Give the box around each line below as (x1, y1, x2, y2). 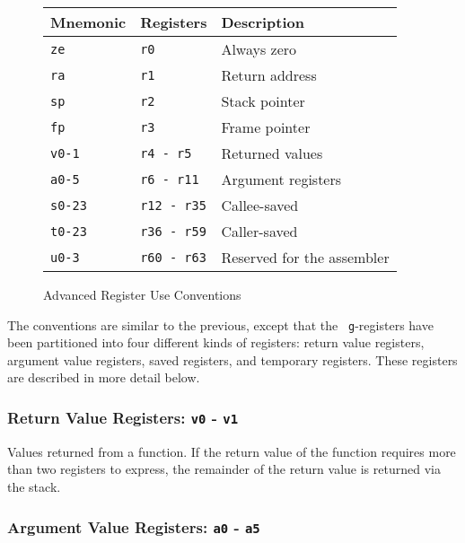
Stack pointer (221, 91, 305, 111)
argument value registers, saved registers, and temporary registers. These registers (7, 350, 458, 369)
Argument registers (221, 169, 342, 189)
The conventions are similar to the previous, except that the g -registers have (7, 315, 434, 334)
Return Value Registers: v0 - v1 (7, 406, 239, 428)
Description (221, 12, 304, 32)
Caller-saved (221, 221, 298, 241)
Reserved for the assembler (221, 247, 390, 267)
